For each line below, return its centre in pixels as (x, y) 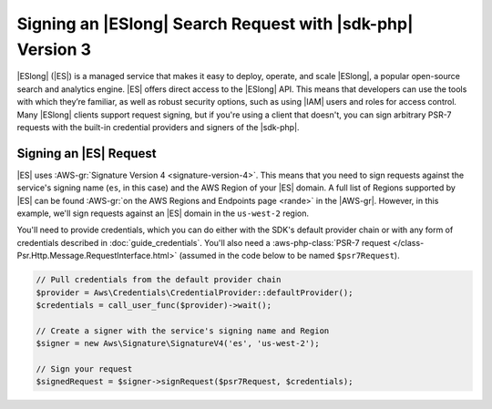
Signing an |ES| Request (87, 153)
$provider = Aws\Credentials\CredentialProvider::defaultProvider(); (195, 292)
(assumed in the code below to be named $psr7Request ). (289, 256)
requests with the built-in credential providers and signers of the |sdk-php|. (158, 127)
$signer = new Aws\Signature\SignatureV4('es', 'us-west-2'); (178, 343)
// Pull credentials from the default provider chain (159, 280)
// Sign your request (84, 368)
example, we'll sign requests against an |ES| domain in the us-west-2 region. (163, 213)
